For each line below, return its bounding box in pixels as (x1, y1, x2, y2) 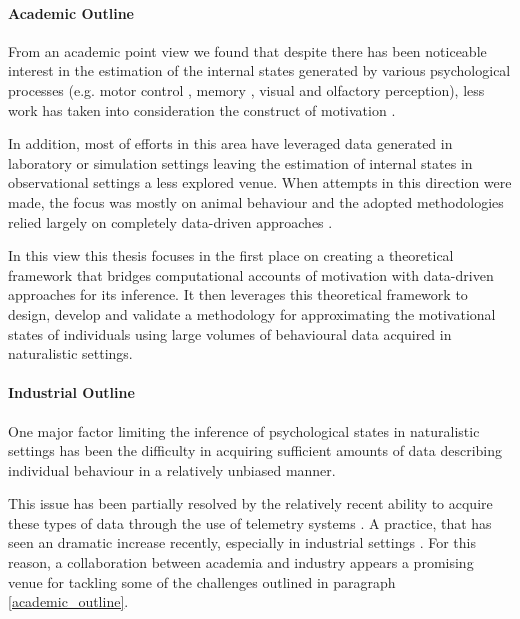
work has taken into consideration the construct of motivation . (8, 99, 396, 120)
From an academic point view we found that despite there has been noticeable (8, 40, 487, 61)
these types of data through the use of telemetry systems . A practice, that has (8, 512, 492, 533)
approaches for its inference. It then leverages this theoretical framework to (8, 284, 468, 305)
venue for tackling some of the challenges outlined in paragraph (8, 571, 396, 592)
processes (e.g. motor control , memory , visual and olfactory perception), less (8, 79, 485, 100)
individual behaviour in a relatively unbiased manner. (8, 459, 336, 480)
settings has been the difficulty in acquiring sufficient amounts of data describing (8, 440, 503, 461)
